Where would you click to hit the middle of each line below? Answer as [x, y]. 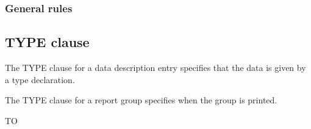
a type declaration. [40, 79]
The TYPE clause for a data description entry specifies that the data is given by [155, 68]
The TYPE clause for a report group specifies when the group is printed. [141, 100]
